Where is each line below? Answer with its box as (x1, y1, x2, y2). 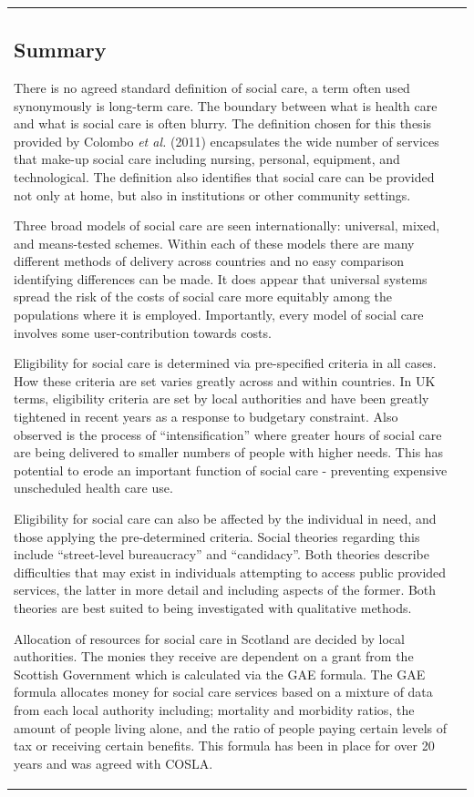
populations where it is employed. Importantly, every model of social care (14, 305, 424, 324)
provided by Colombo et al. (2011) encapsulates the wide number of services (14, 131, 439, 150)
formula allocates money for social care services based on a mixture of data (14, 682, 433, 701)
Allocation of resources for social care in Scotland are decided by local (14, 628, 405, 648)
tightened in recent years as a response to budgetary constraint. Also (14, 407, 398, 426)
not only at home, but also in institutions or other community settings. (14, 185, 411, 204)
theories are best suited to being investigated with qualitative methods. (14, 598, 412, 617)
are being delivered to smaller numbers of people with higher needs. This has (14, 443, 444, 462)
